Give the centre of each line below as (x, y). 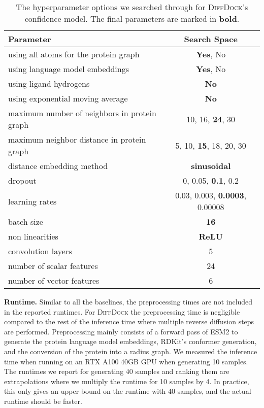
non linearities (33, 236)
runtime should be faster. (43, 401)
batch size (26, 222)
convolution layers (40, 251)
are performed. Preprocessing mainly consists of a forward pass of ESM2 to (121, 331)
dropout (22, 180)
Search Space (211, 39)
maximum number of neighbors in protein (82, 113)
